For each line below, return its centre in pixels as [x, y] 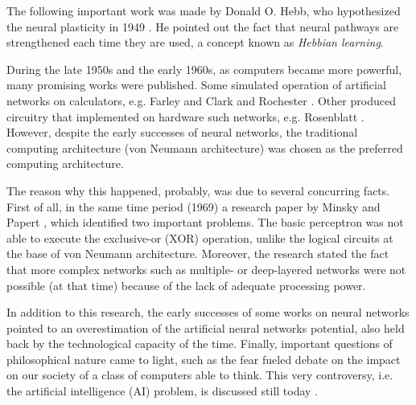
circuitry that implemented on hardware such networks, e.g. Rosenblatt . [185, 116]
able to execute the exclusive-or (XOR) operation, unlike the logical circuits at [200, 237]
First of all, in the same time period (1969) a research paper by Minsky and [194, 206]
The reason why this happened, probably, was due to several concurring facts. [198, 190]
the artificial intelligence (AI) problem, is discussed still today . [163, 391]
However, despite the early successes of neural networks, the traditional [182, 132]
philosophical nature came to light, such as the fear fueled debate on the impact [204, 359]
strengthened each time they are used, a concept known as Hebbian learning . [195, 42]
